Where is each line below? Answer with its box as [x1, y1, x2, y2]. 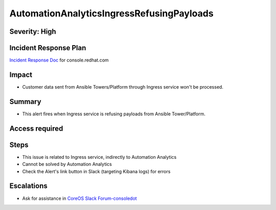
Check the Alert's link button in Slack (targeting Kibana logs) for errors [22, 168, 171, 174]
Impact [9, 70, 33, 79]
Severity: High [9, 27, 56, 36]
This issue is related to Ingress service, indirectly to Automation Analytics [22, 154, 177, 160]
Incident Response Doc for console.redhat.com [9, 57, 109, 64]
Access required [9, 124, 63, 133]
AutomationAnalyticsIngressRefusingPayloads [9, 8, 214, 19]
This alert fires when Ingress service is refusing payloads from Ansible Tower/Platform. [22, 111, 205, 117]
